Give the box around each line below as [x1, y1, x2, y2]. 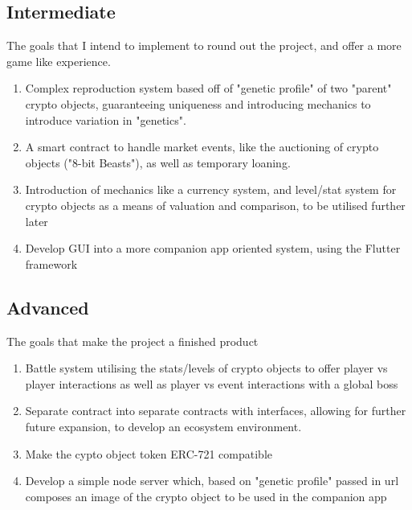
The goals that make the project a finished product [6, 332, 259, 349]
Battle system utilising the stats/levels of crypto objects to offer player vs [25, 360, 388, 376]
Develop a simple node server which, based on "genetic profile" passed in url [25, 472, 399, 489]
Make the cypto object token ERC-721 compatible [25, 445, 272, 462]
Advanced [6, 294, 89, 319]
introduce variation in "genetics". [25, 111, 186, 128]
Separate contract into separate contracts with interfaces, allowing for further [25, 402, 406, 419]
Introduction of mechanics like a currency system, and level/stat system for [25, 181, 397, 198]
